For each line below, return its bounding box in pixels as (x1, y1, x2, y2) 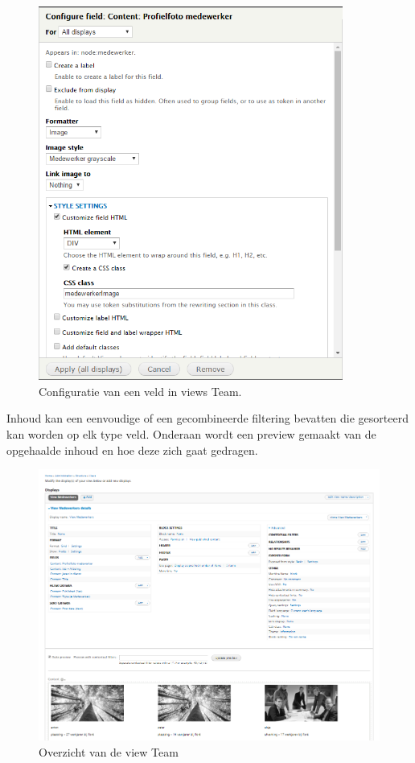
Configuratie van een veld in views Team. (39, 382, 242, 399)
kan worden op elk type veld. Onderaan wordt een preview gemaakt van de (6, 426, 376, 442)
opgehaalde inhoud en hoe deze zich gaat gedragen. (6, 441, 258, 458)
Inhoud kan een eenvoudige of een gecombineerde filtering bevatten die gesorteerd (6, 410, 409, 427)
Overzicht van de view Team (39, 743, 179, 760)
